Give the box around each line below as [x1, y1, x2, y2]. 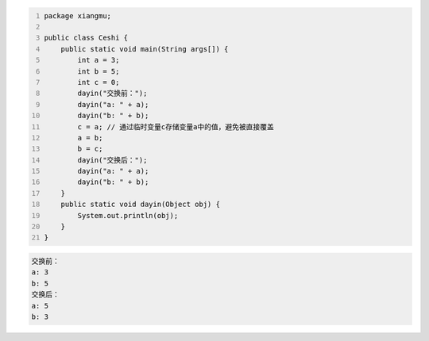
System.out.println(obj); [77, 211, 179, 220]
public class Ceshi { [44, 33, 129, 43]
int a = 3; [77, 56, 120, 65]
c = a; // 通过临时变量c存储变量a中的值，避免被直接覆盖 [77, 122, 274, 131]
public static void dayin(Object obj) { [60, 200, 220, 209]
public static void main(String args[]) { [60, 44, 229, 53]
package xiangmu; [44, 11, 111, 20]
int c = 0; [77, 78, 120, 86]
